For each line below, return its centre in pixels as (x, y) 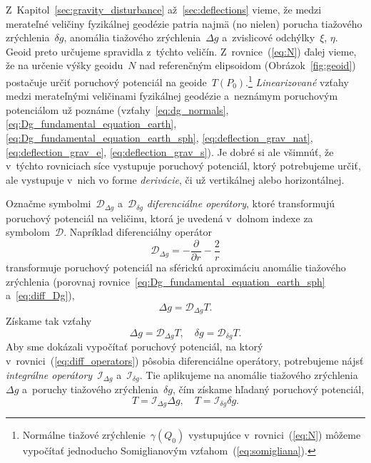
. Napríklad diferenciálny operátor (138, 232)
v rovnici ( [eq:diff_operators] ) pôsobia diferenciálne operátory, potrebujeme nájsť (185, 360)
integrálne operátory (49, 374)
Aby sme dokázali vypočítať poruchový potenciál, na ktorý (134, 347)
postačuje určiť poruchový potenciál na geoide (106, 82)
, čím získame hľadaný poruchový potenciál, (268, 389)
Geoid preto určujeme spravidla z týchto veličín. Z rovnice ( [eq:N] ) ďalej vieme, (181, 51)
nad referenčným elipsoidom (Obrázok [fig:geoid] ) (248, 65)
